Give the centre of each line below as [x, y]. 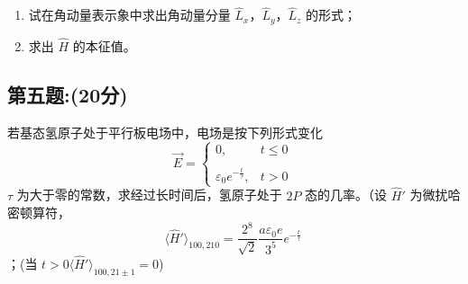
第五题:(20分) [68, 94]
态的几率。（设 [346, 195]
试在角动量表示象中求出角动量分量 [129, 15]
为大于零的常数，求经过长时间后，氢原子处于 [149, 195]
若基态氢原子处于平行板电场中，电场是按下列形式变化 [165, 132]
